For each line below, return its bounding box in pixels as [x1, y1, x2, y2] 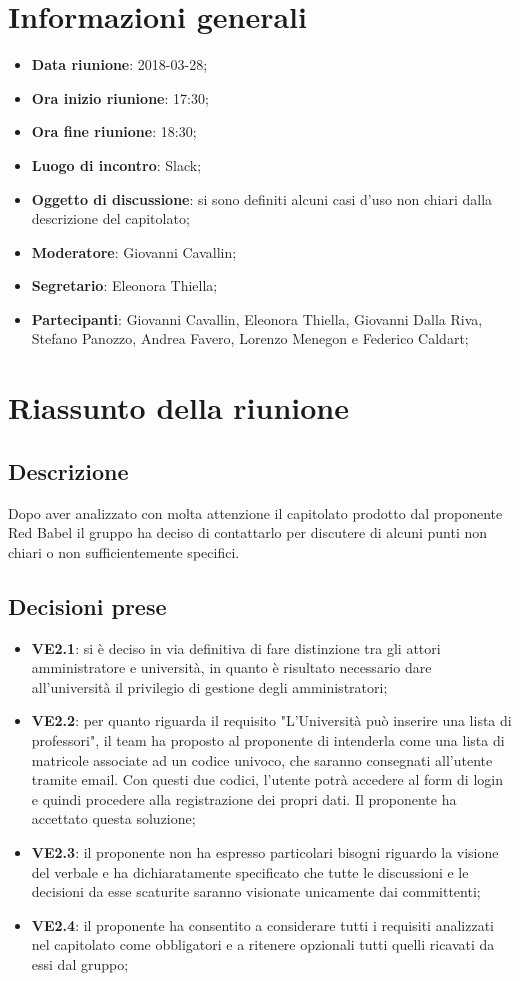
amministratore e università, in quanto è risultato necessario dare [31, 657, 432, 678]
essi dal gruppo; [31, 953, 129, 974]
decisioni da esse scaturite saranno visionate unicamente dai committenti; [31, 881, 481, 902]
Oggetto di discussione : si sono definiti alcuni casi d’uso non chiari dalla [31, 188, 493, 209]
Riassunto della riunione [8, 387, 349, 428]
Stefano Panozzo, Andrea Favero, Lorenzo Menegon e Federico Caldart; [31, 328, 469, 349]
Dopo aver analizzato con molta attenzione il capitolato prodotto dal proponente [8, 502, 503, 523]
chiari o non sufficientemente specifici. [8, 541, 240, 562]
